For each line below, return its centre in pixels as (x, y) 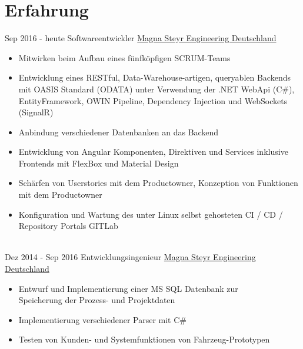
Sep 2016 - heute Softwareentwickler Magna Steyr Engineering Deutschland (141, 38)
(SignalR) (36, 112)
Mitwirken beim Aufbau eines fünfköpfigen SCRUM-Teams (124, 57)
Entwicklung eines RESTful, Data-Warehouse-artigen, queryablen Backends (154, 77)
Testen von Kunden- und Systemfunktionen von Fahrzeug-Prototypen (144, 339)
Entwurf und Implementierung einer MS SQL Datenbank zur (128, 288)
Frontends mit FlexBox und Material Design (99, 163)
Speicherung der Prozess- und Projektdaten (97, 300)
